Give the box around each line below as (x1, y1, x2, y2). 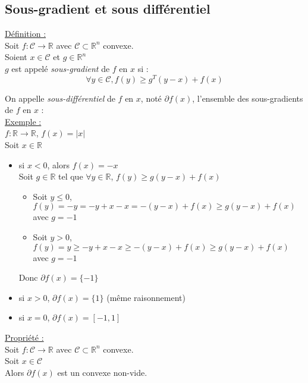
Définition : (5, 27, 46, 40)
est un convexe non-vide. (57, 366, 147, 378)
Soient (5, 51, 27, 63)
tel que (58, 170, 83, 183)
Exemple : (5, 115, 42, 127)
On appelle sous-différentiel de (5, 92, 115, 104)
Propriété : (5, 331, 44, 343)
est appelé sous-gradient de (11, 62, 110, 74)
